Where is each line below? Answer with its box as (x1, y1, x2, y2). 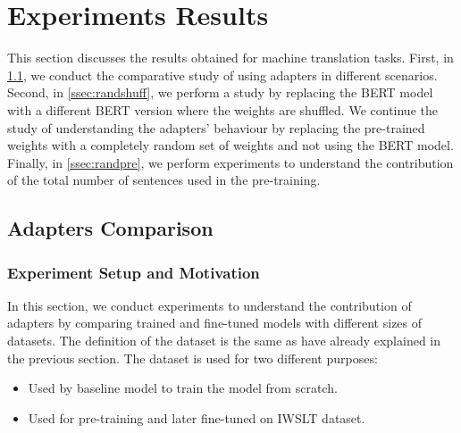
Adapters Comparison (7, 214, 214, 242)
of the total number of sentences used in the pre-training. (7, 171, 321, 189)
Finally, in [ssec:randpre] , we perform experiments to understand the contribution (7, 153, 454, 171)
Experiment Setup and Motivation (7, 261, 260, 283)
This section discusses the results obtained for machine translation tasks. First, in (7, 48, 454, 67)
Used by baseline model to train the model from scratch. (28, 379, 338, 397)
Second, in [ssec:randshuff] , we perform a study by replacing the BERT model (7, 83, 433, 102)
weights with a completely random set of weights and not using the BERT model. (7, 136, 454, 154)
